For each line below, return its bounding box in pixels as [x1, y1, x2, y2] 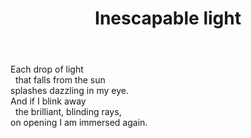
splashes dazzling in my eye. [10, 85, 129, 97]
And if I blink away [10, 95, 87, 107]
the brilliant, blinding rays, [14, 106, 122, 118]
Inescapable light [94, 7, 242, 30]
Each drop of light [10, 63, 84, 76]
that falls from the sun [14, 74, 106, 86]
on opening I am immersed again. [10, 117, 148, 129]
